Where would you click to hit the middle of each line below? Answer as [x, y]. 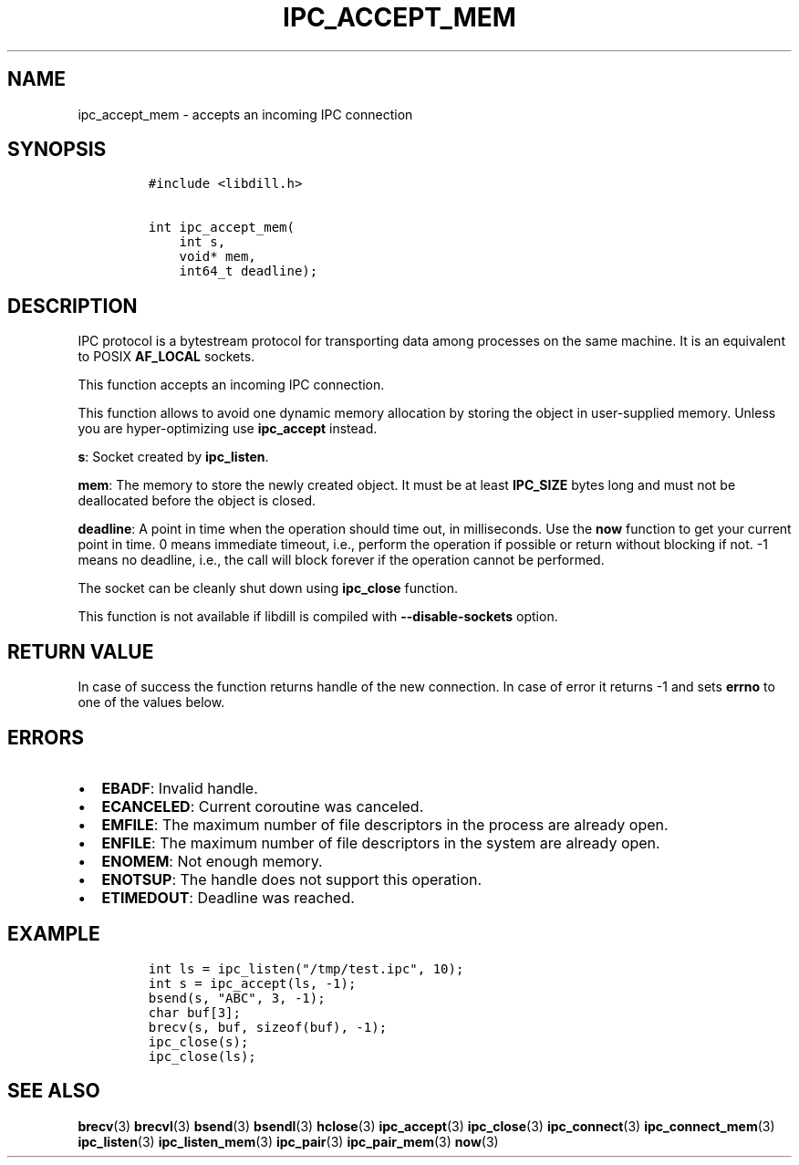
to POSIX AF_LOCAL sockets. [166, 357]
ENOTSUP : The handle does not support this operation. [292, 879]
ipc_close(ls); [202, 1056]
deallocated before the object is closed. [197, 501]
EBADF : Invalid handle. [180, 788]
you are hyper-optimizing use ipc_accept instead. [228, 429]
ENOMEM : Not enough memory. [212, 861]
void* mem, [218, 257]
